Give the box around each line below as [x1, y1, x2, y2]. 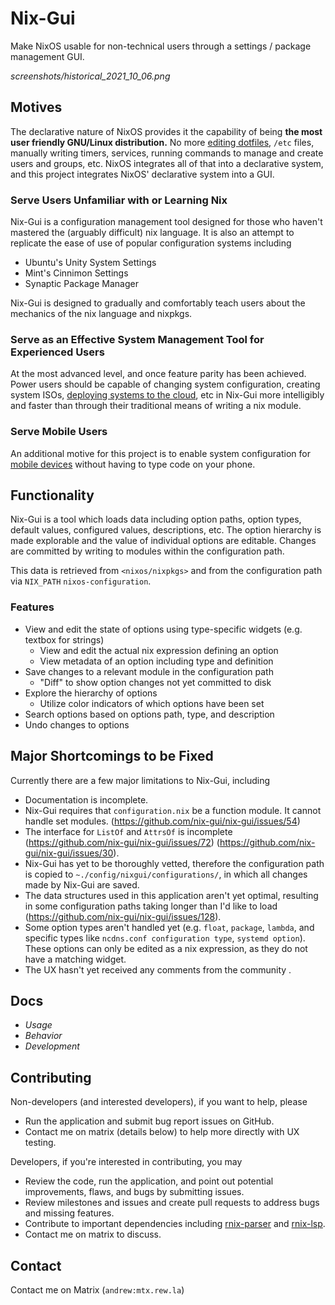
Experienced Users [10, 345, 105, 359]
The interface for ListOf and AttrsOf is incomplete [24, 825, 233, 837]
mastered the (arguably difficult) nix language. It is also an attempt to [10, 227, 295, 239]
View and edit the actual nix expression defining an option [39, 644, 279, 656]
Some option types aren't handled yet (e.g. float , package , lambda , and [24, 921, 315, 933]
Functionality [10, 487, 95, 504]
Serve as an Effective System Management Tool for [10, 332, 265, 346]
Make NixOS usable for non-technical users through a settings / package [10, 40, 312, 52]
